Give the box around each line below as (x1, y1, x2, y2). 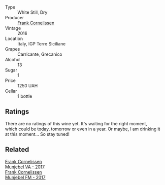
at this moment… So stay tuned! (5, 131, 70, 137)
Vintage (5, 25, 21, 31)
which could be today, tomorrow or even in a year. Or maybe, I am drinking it (5, 126, 161, 132)
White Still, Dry (17, 9, 48, 15)
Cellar (5, 88, 17, 94)
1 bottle (17, 93, 33, 99)
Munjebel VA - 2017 (5, 164, 45, 170)
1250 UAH (17, 83, 38, 88)
